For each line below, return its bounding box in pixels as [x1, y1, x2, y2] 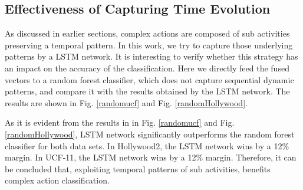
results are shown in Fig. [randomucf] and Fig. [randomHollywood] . [5, 96, 248, 109]
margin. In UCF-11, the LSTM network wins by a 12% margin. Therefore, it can [5, 151, 297, 163]
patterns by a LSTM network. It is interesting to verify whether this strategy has [5, 50, 298, 63]
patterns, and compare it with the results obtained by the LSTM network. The [5, 85, 290, 97]
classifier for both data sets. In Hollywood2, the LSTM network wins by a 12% [5, 139, 289, 152]
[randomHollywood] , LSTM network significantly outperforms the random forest [5, 127, 295, 140]
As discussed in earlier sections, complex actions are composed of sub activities [5, 27, 290, 40]
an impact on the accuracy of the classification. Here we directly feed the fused [5, 61, 289, 74]
